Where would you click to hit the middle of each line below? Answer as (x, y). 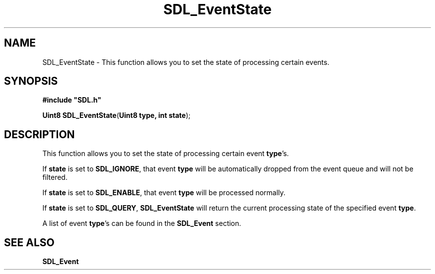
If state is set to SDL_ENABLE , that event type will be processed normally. (164, 193)
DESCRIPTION (39, 134)
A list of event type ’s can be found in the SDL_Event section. (142, 223)
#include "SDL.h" (72, 100)
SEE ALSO (29, 242)
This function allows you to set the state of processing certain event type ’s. (166, 154)
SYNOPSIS (31, 81)
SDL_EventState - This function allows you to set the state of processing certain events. (186, 62)
